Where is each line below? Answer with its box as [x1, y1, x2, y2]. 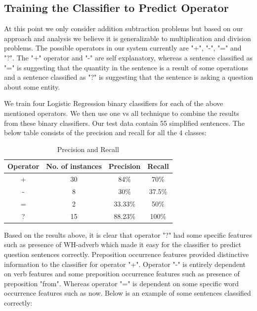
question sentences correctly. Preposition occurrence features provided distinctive [4, 249, 249, 259]
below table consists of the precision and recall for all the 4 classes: [4, 127, 207, 138]
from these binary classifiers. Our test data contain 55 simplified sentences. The [4, 117, 245, 128]
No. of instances [46, 161, 102, 171]
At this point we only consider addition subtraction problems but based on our [4, 23, 243, 34]
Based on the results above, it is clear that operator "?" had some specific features [4, 229, 252, 240]
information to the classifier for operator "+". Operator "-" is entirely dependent [4, 259, 246, 269]
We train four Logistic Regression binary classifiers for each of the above [4, 98, 223, 108]
